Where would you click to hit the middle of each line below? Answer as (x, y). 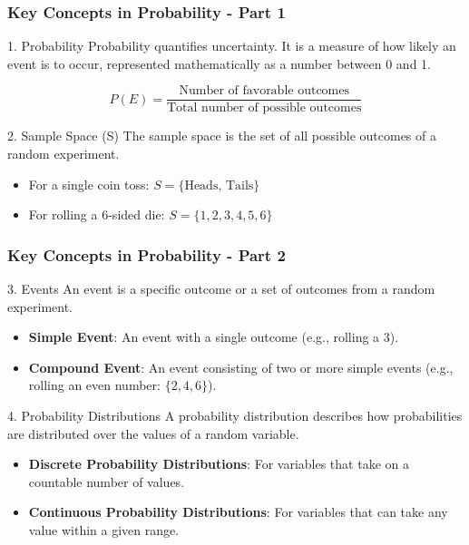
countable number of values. (107, 481)
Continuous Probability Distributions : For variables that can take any (238, 512)
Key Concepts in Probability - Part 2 (147, 254)
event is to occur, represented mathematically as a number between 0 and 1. (219, 63)
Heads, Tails (219, 185)
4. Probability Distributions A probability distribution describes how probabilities (235, 416)
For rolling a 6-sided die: (97, 214)
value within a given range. (104, 530)
